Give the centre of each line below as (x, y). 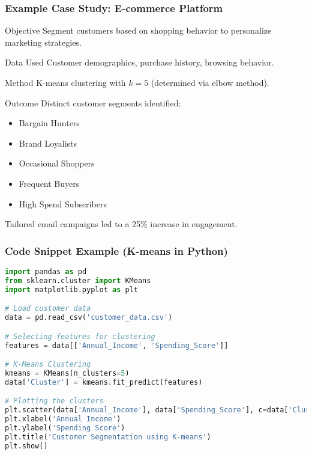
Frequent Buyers (49, 183)
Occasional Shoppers (57, 163)
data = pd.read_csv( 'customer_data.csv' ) (89, 318)
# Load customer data (48, 309)
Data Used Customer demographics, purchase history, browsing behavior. (139, 62)
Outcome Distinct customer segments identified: (93, 102)
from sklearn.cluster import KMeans (78, 280)
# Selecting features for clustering (80, 336)
